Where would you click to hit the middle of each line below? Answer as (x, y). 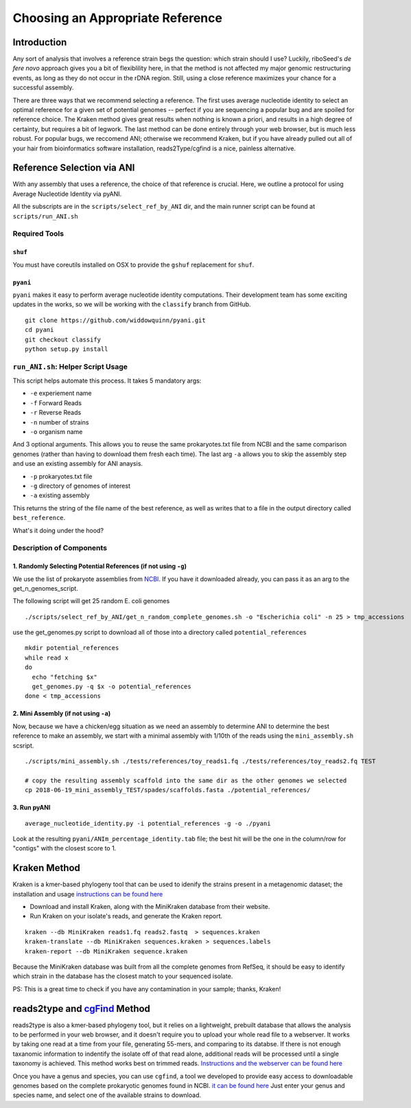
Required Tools (38, 234)
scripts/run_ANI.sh (45, 216)
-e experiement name (61, 393)
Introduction (40, 42)
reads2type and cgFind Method (82, 1009)
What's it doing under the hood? (58, 530)
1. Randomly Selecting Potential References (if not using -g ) (100, 566)
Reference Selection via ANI (74, 168)
